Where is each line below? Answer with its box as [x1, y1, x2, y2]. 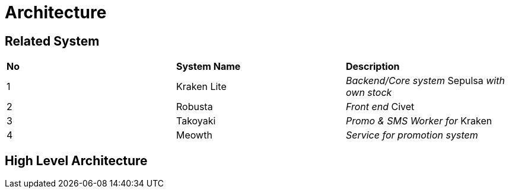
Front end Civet [345, 101, 415, 113]
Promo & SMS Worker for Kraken [345, 115, 492, 127]
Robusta [176, 101, 213, 113]
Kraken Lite [176, 81, 227, 93]
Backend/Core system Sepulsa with [345, 75, 505, 87]
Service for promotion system [345, 129, 478, 141]
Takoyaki [176, 115, 216, 127]
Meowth [176, 129, 212, 141]
